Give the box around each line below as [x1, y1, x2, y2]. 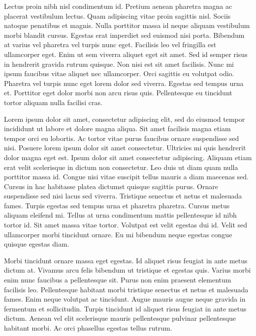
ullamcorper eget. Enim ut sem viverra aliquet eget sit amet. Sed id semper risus [4, 49, 248, 59]
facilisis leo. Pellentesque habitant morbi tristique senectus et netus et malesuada [4, 284, 249, 294]
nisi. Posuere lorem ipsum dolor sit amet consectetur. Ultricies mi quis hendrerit [4, 142, 246, 153]
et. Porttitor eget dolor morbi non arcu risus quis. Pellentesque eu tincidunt [4, 87, 232, 98]
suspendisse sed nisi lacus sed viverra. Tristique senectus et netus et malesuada [4, 191, 242, 201]
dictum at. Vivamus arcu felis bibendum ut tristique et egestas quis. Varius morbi [4, 265, 251, 275]
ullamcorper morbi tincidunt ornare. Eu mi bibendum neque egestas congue [4, 229, 232, 239]
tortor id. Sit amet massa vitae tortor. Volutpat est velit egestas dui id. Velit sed [4, 220, 248, 230]
